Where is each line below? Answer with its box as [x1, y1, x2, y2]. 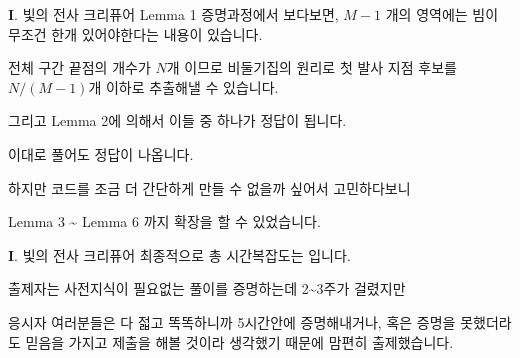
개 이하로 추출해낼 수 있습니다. [88, 76, 279, 97]
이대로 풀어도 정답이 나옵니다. [8, 143, 194, 164]
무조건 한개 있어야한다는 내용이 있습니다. [8, 23, 263, 44]
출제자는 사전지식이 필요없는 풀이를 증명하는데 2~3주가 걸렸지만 [8, 278, 406, 299]
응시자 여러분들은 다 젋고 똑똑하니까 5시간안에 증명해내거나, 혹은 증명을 [8, 311, 456, 332]
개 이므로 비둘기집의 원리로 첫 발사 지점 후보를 [166, 57, 457, 78]
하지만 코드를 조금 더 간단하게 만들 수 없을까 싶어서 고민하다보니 [8, 177, 411, 198]
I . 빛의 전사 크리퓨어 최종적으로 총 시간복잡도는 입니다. [8, 244, 351, 265]
